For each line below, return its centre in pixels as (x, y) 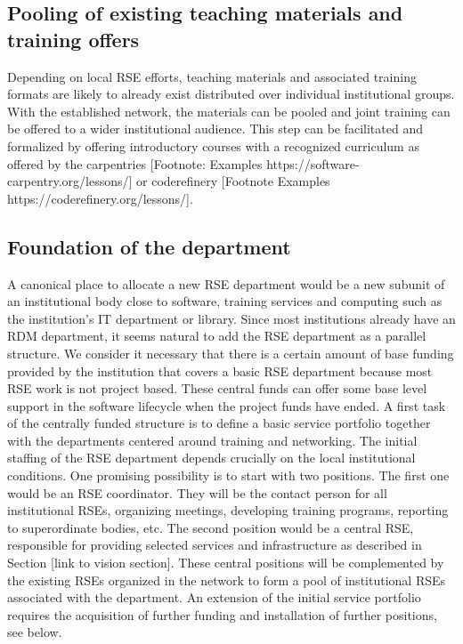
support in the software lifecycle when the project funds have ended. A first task (227, 405)
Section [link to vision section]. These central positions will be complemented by (226, 563)
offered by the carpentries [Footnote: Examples (135, 163)
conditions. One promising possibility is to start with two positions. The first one (228, 475)
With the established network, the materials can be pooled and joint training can (229, 111)
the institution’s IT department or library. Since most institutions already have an (231, 318)
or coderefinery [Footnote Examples (233, 181)
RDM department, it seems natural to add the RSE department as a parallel (217, 336)
